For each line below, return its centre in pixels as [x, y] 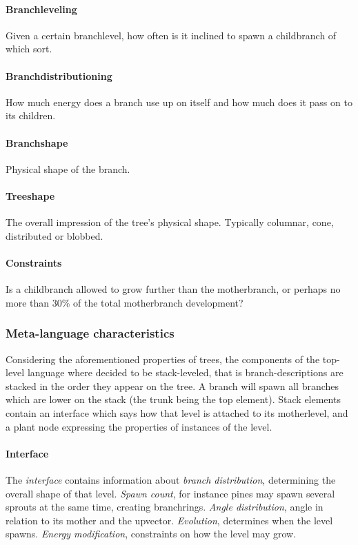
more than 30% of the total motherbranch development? [125, 302]
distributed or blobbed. [54, 235]
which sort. [29, 49]
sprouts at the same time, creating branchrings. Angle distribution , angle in [165, 507]
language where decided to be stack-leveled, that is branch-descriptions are [185, 372]
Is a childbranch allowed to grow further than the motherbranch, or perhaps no [173, 289]
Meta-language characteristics [90, 333]
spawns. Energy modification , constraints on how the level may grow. [151, 534]
